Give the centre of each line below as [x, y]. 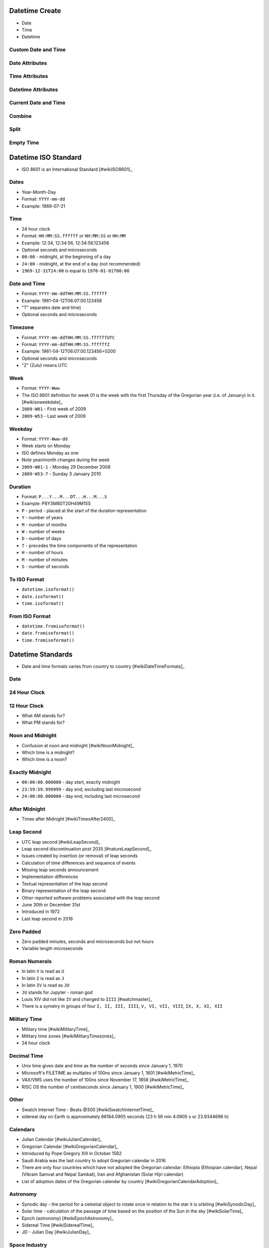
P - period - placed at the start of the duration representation [84, 510]
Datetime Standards [41, 654]
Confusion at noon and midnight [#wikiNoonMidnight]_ [78, 745]
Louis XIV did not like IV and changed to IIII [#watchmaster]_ [87, 999]
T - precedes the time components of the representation [79, 545]
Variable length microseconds [52, 948]
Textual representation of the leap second [65, 884]
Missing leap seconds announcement [60, 870]
